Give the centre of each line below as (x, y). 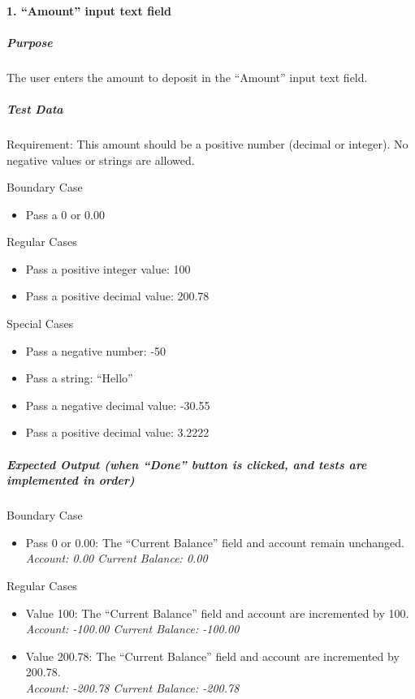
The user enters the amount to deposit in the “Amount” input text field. (187, 77)
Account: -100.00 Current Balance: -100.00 (132, 629)
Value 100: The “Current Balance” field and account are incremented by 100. (217, 613)
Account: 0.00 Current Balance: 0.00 (117, 558)
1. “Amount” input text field (89, 10)
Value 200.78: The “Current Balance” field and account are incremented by (212, 656)
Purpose (30, 42)
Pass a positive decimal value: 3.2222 (117, 432)
